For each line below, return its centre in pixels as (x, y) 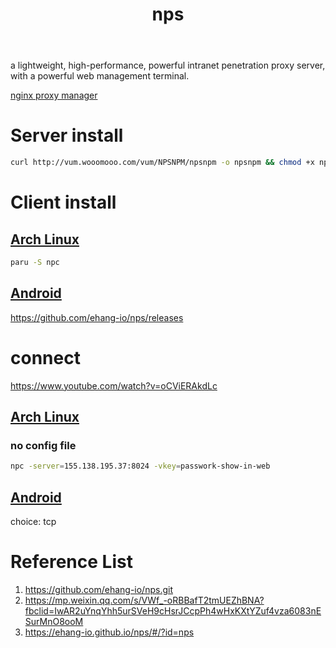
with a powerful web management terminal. (100, 76)
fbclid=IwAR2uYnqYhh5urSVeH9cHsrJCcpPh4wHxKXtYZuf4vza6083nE (173, 610)
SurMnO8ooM (54, 621)
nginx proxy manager (54, 95)
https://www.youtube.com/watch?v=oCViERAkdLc (114, 385)
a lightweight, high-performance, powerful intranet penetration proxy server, (168, 65)
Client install (63, 202)
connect (45, 357)
